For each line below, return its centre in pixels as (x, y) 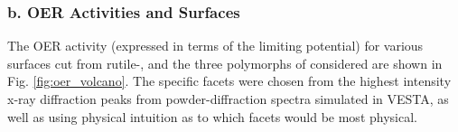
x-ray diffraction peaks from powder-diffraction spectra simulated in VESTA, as (228, 99)
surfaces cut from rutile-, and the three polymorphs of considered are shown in (225, 63)
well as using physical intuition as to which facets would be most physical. (212, 116)
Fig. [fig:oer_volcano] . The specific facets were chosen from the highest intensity (229, 81)
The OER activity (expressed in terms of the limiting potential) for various (215, 46)
